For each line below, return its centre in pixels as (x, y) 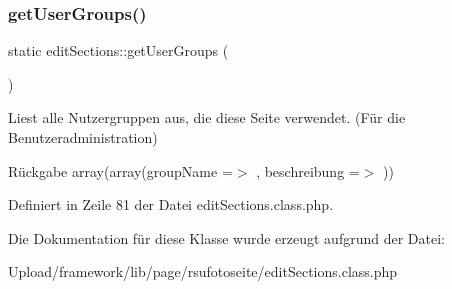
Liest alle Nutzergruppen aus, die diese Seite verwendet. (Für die (207, 117)
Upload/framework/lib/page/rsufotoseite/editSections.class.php (203, 271)
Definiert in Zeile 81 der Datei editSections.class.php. (171, 204)
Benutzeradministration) (83, 137)
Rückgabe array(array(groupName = (120, 170)
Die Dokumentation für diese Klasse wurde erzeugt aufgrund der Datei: (226, 237)
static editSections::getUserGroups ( (118, 50)
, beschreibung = (308, 170)
